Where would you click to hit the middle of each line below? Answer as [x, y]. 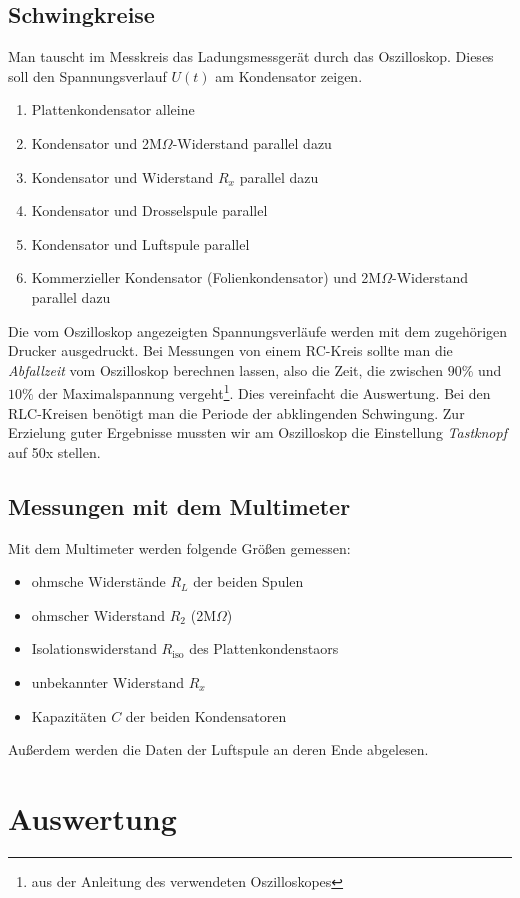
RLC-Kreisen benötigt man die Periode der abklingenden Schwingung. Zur [236, 412]
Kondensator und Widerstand [122, 176]
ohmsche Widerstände [98, 581]
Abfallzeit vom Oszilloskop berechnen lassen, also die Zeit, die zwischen [226, 369]
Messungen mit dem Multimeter [179, 505]
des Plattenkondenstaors [264, 648]
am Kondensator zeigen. [289, 75]
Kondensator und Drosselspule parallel [149, 210]
